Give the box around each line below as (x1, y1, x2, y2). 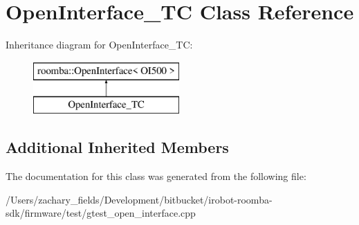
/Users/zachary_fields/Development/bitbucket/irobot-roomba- (6, 192, 273, 206)
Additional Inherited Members (6, 136, 229, 158)
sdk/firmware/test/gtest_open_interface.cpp (6, 206, 196, 220)
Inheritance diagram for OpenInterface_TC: (6, 37, 193, 52)
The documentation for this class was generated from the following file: (6, 169, 306, 183)
